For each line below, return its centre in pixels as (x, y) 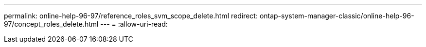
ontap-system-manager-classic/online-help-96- (337, 16)
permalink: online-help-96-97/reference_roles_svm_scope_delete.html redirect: (131, 16)
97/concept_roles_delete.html (51, 24)
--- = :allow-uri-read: (134, 24)
